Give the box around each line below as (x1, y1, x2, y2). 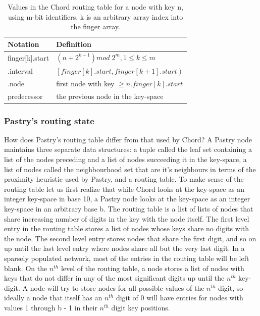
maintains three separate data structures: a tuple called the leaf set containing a (4, 144, 252, 154)
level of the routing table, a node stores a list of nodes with (61, 262, 244, 273)
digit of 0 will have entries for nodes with (116, 292, 243, 303)
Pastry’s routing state (4, 114, 94, 127)
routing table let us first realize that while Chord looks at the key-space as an (4, 183, 245, 194)
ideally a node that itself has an (4, 292, 102, 303)
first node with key (56, 78, 115, 88)
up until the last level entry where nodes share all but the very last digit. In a (4, 243, 245, 253)
